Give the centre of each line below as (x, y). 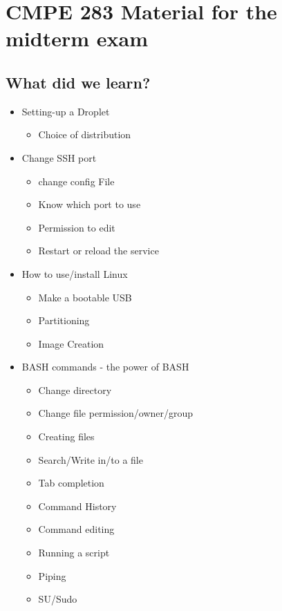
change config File (76, 181)
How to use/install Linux (75, 273)
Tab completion (71, 483)
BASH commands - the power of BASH (105, 367)
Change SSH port (59, 157)
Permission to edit (77, 227)
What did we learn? (78, 82)
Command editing (76, 529)
